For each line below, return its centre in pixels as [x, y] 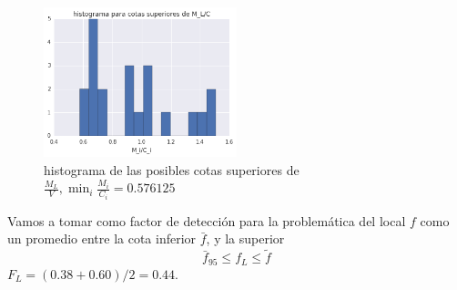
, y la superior [245, 238]
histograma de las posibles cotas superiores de [172, 169]
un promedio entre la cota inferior [102, 238]
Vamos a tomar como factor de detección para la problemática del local [207, 220]
